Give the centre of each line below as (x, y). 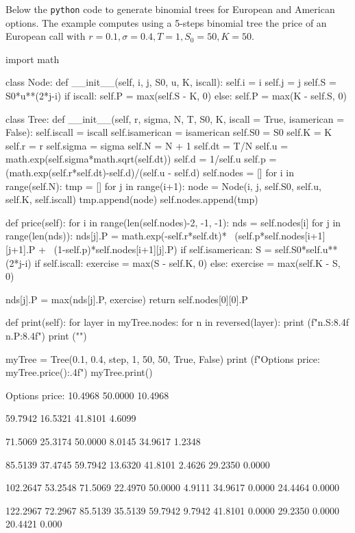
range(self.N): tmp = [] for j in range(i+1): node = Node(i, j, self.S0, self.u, (163, 186)
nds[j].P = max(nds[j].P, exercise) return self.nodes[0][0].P (127, 299)
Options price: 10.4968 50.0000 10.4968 (87, 395)
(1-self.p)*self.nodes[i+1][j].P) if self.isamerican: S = (163, 249)
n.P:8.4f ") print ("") (46, 335)
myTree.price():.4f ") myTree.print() (79, 372)
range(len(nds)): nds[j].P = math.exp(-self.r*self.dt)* (116, 236)
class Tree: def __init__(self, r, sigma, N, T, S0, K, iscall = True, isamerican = (175, 118)
